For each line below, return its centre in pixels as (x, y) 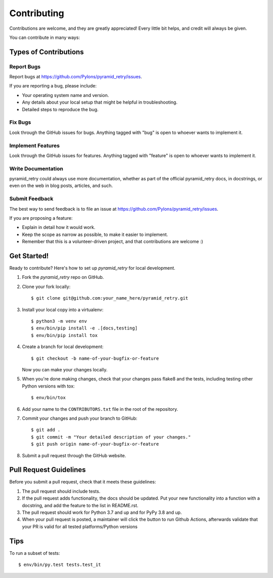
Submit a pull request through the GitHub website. (74, 455)
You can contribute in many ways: (45, 37)
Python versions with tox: (49, 386)
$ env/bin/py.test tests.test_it (60, 565)
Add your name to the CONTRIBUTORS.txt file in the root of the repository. (100, 409)
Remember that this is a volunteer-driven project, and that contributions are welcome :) (112, 242)
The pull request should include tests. (61, 491)
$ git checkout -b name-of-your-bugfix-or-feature (95, 358)
